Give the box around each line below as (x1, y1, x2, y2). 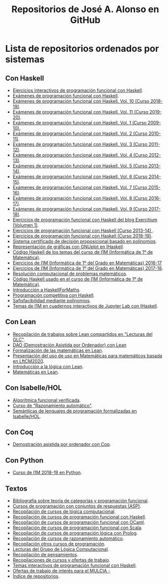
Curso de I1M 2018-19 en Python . (12, 469, 82, 475)
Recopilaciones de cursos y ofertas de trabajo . (12, 557, 111, 563)
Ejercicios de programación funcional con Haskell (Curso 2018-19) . (12, 233, 153, 239)
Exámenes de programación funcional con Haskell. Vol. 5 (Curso (12, 163, 148, 168)
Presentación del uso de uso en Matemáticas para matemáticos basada (12, 353, 162, 359)
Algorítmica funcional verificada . (12, 397, 81, 403)
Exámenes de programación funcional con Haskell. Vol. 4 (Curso (12, 152, 148, 158)
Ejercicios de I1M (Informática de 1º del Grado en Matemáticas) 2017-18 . (12, 265, 163, 271)
